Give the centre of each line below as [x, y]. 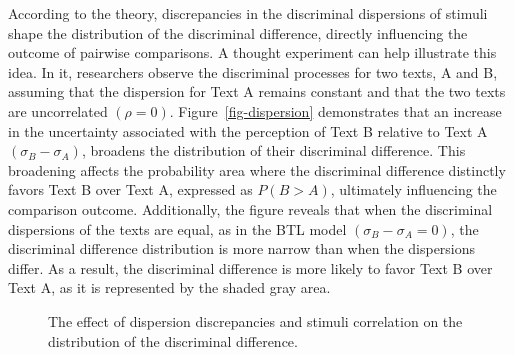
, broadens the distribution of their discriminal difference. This [273, 150]
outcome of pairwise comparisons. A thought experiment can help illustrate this [252, 52]
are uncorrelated [58, 110]
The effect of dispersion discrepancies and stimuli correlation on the [255, 320]
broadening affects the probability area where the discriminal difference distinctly [257, 169]
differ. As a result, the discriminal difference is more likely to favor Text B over [250, 267]
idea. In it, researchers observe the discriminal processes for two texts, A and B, [253, 71]
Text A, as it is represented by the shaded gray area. [169, 287]
